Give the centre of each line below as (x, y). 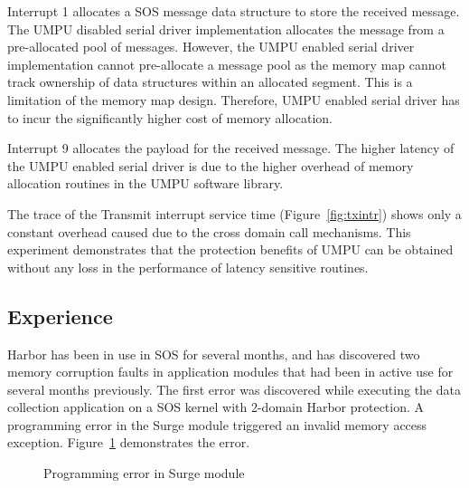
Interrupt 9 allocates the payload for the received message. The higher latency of (231, 148)
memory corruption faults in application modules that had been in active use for (230, 372)
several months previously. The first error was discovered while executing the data (234, 389)
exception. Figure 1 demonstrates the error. (129, 442)
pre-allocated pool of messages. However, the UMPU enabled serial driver (211, 47)
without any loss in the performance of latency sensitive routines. (188, 267)
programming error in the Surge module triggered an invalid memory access (217, 424)
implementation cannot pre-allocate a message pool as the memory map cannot (227, 64)
